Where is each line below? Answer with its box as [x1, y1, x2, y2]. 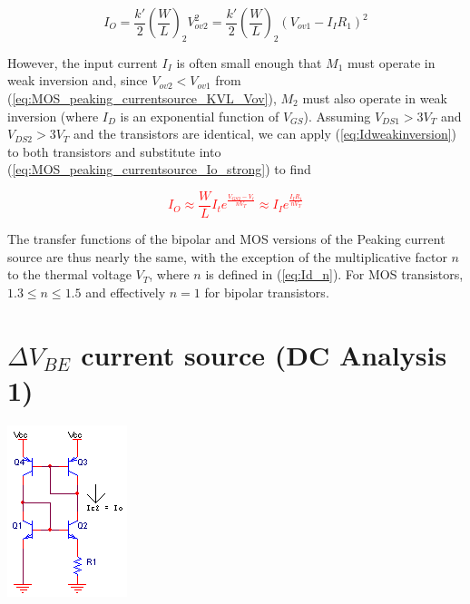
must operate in [347, 53, 436, 72]
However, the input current [7, 53, 158, 72]
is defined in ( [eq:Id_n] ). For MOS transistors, [205, 265, 464, 284]
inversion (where [7, 106, 99, 125]
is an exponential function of [120, 106, 279, 125]
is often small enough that [176, 53, 322, 72]
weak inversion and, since [7, 71, 148, 90]
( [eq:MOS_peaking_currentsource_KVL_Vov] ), [7, 88, 277, 107]
